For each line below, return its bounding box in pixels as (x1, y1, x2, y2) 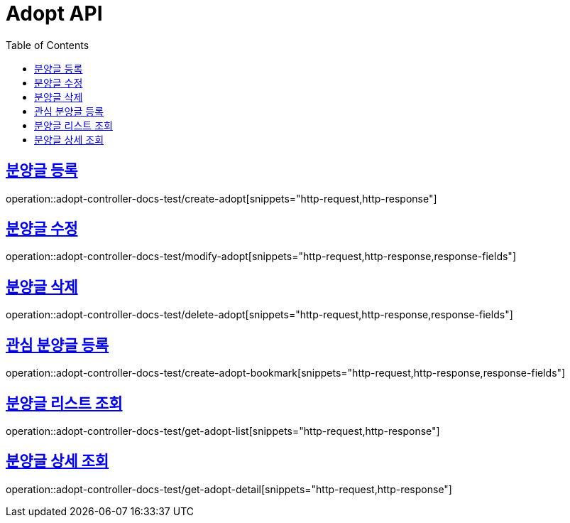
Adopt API (6, 1, 103, 26)
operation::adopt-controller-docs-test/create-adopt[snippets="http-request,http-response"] (6, 192, 437, 205)
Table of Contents (6, 38, 89, 51)
